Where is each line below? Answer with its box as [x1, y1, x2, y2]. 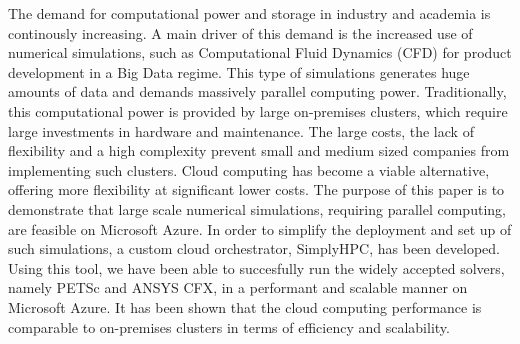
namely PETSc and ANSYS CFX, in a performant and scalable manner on [8, 277, 468, 298]
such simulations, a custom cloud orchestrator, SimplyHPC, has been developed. [8, 238, 500, 259]
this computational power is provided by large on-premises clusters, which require [8, 100, 508, 121]
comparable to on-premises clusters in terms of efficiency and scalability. [8, 316, 450, 337]
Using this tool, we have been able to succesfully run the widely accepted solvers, [8, 257, 505, 278]
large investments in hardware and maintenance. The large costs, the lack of [8, 120, 474, 141]
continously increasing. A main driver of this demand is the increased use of [8, 22, 473, 43]
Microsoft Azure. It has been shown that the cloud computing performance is [8, 296, 482, 317]
